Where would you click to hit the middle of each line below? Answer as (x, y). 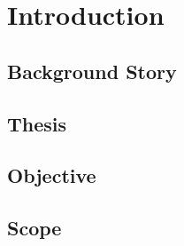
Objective (52, 175)
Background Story (92, 71)
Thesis (37, 123)
